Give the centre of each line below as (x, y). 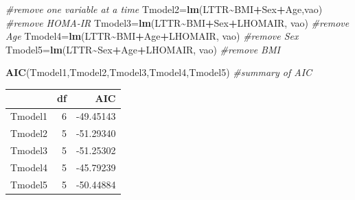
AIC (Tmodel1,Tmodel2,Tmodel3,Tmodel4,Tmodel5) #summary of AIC (159, 72)
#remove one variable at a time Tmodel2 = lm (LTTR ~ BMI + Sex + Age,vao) (164, 9)
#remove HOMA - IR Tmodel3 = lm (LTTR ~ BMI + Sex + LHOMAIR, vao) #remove (177, 22)
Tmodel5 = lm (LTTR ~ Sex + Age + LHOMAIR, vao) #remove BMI (143, 49)
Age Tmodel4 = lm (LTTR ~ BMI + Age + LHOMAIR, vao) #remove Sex (152, 36)
